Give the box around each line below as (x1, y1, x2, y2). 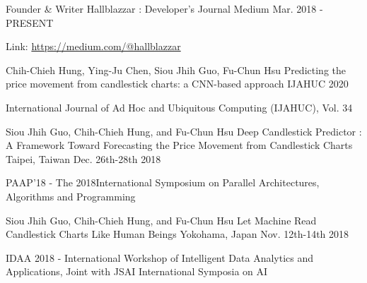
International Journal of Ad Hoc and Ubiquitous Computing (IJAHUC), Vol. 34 (6, 100, 353, 114)
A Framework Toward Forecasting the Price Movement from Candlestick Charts (6, 138, 353, 152)
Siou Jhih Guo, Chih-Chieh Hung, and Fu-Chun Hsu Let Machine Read (6, 212, 317, 227)
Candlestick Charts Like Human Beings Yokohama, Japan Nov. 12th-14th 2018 (6, 227, 349, 241)
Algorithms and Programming (6, 188, 136, 203)
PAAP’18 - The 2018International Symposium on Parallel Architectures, (6, 175, 320, 190)
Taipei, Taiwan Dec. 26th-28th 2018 (6, 151, 161, 166)
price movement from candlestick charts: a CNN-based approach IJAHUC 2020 (6, 76, 349, 91)
